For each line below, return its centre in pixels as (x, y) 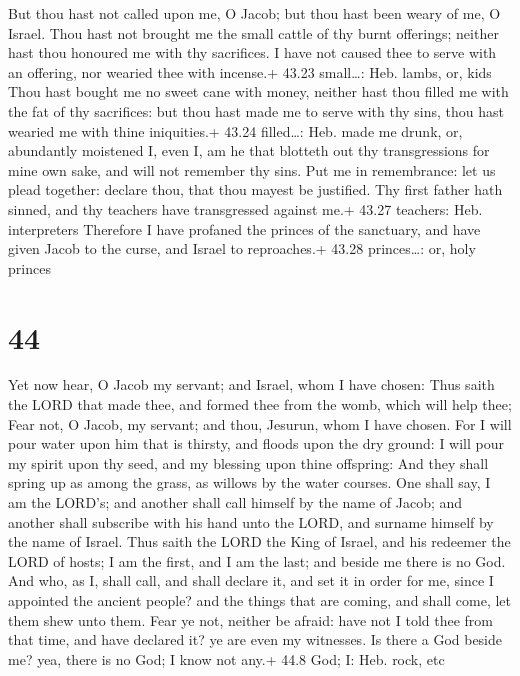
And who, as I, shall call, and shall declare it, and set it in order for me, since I (251, 580)
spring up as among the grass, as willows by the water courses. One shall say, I (249, 482)
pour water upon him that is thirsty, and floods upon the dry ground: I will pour (256, 443)
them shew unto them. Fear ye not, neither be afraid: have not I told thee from (250, 619)
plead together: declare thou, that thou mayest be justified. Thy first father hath (255, 189)
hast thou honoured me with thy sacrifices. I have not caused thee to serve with (252, 52)
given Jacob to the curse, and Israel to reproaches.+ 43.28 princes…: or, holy (242, 248)
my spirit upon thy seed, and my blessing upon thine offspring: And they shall (248, 462)
